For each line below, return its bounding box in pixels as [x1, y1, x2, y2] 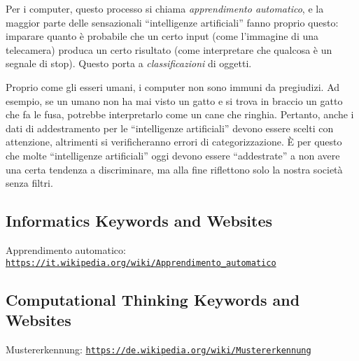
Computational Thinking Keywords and [6, 288, 300, 310]
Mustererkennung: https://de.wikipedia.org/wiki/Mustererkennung [6, 341, 311, 356]
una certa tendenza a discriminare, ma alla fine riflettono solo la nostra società [6, 162, 343, 176]
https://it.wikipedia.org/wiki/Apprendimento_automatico [6, 257, 276, 268]
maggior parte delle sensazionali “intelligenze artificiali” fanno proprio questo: [6, 15, 339, 29]
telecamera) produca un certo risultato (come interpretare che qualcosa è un [6, 42, 332, 57]
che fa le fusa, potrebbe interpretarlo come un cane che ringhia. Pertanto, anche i [6, 107, 354, 122]
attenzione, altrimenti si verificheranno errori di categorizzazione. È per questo [6, 134, 342, 149]
